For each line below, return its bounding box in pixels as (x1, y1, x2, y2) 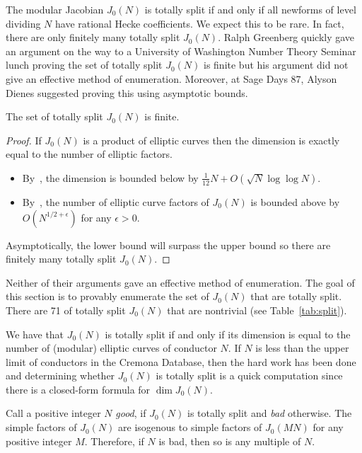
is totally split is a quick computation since (156, 368, 343, 383)
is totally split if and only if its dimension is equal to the (105, 326, 351, 341)
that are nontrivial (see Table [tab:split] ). (167, 302, 347, 317)
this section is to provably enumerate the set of (6, 289, 209, 304)
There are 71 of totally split (6, 302, 126, 317)
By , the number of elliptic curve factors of (22, 194, 209, 209)
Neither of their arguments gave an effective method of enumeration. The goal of (6, 275, 355, 289)
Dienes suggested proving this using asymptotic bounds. (6, 85, 248, 100)
